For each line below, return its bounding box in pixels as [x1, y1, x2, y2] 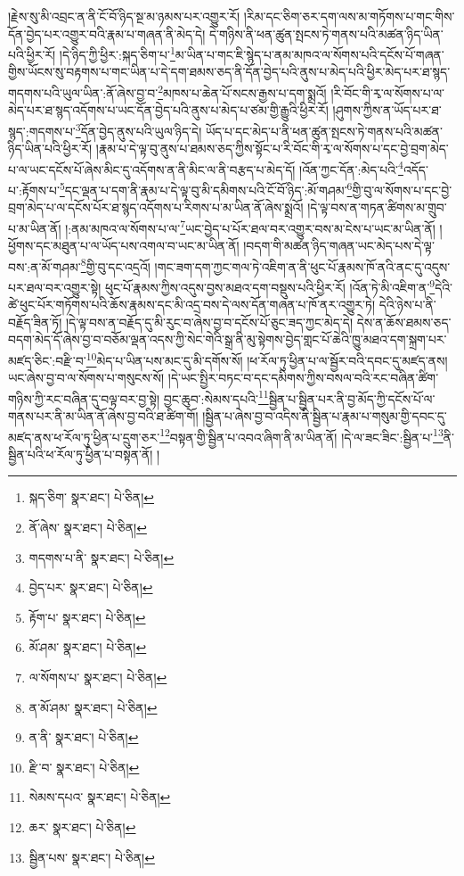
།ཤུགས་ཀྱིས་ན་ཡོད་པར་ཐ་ [332, 101, 442, 120]
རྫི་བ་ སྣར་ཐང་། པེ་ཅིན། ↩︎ [28, 757, 140, 776]
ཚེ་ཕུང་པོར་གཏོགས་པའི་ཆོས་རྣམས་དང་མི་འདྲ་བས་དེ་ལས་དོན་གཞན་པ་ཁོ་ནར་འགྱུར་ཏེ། [8, 295, 376, 314]
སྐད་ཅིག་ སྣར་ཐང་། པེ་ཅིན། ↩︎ [28, 488, 155, 507]
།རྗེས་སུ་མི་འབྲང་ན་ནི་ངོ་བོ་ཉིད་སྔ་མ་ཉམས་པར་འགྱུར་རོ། [8, 7, 240, 25]
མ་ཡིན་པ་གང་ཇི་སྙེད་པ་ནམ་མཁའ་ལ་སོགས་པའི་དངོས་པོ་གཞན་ [175, 45, 444, 63]
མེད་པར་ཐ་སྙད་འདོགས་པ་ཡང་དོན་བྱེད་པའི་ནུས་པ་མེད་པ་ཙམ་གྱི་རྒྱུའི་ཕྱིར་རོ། [8, 101, 329, 120]
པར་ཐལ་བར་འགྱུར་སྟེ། [8, 277, 102, 296]
